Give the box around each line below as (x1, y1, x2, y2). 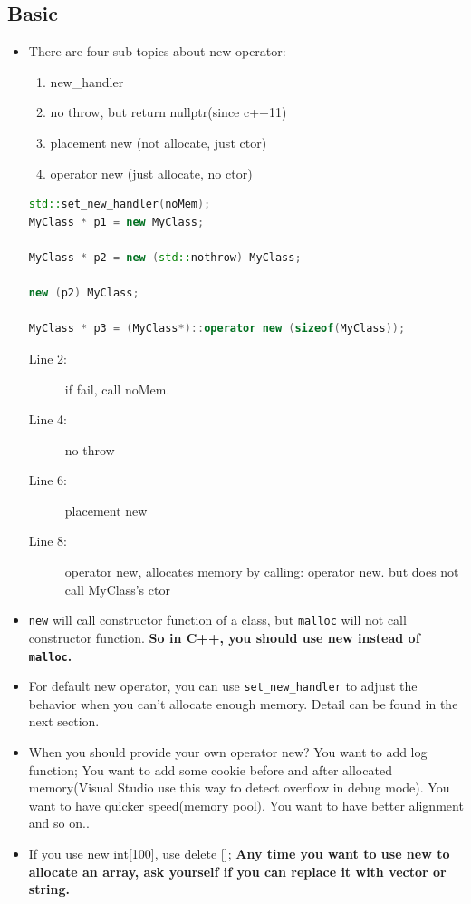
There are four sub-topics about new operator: (28, 42, 286, 61)
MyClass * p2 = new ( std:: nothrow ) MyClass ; (28, 250, 302, 264)
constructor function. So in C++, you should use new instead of (28, 627, 420, 646)
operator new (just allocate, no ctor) (50, 163, 253, 182)
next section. (28, 712, 100, 731)
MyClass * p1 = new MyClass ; (28, 215, 205, 228)
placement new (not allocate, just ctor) (50, 132, 267, 151)
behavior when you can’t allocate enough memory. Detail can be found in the (28, 694, 458, 713)
